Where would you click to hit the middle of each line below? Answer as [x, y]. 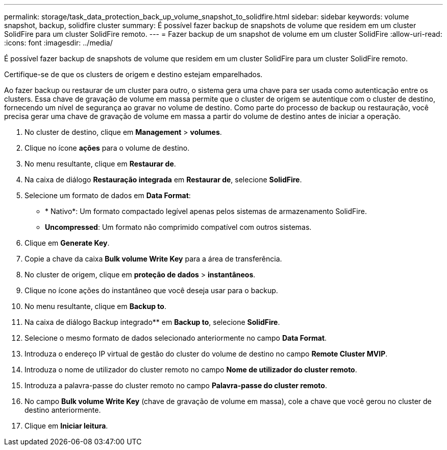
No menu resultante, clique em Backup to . [95, 306]
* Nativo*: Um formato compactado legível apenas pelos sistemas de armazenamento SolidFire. [206, 211]
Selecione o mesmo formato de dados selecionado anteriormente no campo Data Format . [176, 338]
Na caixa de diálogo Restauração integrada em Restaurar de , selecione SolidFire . [163, 180]
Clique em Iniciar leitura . [66, 426]
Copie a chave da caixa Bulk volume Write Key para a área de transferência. [153, 259]
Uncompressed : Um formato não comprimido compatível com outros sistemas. [178, 227]
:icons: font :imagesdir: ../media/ [58, 43]
